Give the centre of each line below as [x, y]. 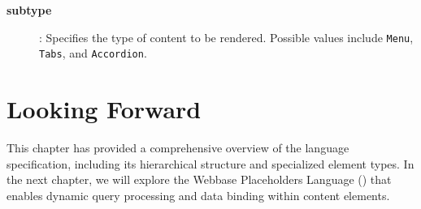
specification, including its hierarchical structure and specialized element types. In [210, 163]
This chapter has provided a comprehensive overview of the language [178, 148]
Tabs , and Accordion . [93, 53]
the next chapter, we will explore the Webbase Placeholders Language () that [199, 179]
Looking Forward [104, 109]
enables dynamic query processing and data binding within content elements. [198, 195]
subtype [29, 10]
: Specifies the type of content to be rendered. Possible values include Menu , [226, 37]
